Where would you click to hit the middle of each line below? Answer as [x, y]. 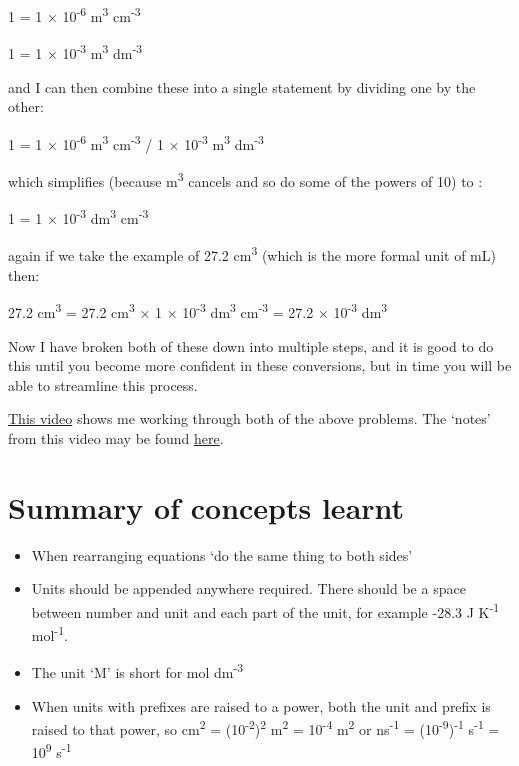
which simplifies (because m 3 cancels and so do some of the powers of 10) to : [245, 179]
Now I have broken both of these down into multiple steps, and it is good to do [251, 345]
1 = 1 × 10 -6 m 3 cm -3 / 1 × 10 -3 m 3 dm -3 [136, 142]
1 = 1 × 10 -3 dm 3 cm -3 [78, 216]
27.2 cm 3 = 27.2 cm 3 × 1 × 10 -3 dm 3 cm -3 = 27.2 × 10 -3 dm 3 [198, 310]
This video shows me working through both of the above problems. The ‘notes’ [249, 418]
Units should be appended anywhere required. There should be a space [248, 588]
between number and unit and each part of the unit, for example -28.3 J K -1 [265, 610]
